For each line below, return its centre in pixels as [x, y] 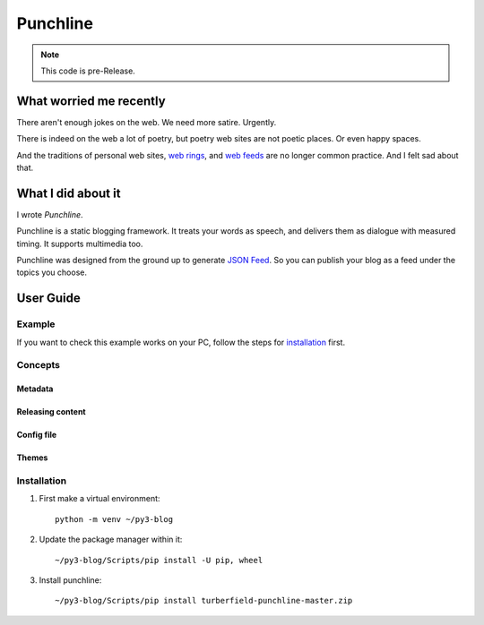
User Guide [48, 299]
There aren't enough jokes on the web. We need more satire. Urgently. [147, 122]
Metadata [35, 389]
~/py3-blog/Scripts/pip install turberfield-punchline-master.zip [204, 601]
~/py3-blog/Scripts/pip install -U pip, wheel [159, 560]
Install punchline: [70, 580]
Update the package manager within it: [111, 539]
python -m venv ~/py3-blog [114, 519]
